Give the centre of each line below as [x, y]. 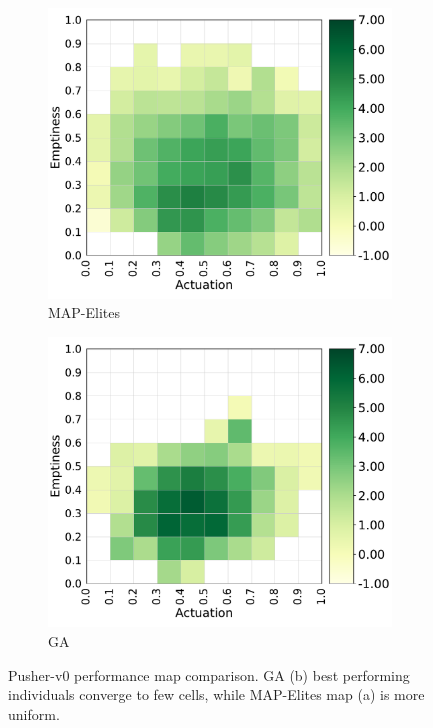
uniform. [34, 713]
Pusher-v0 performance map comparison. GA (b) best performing [209, 674]
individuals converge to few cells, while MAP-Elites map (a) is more [216, 694]
